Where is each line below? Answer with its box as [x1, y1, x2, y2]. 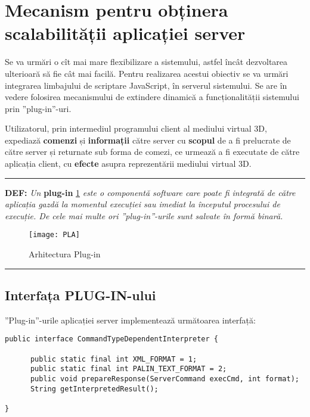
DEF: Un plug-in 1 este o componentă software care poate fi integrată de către [5, 186, 296, 198]
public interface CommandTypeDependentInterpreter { [5, 335, 218, 344]
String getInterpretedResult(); [30, 384, 159, 393]
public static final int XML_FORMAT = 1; [30, 354, 197, 363]
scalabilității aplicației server [5, 21, 246, 45]
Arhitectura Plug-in [29, 248, 101, 260]
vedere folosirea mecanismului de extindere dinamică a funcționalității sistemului [5, 91, 299, 103]
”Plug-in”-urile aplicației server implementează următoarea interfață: [5, 313, 256, 326]
